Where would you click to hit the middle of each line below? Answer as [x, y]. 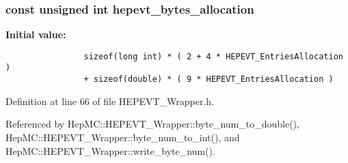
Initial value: [36, 34]
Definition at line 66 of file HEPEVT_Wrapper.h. [110, 101]
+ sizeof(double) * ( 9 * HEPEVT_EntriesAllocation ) [209, 79]
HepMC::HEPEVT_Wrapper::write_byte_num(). [110, 150]
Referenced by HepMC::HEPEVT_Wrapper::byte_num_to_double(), [152, 124]
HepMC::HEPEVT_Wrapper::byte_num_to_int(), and [123, 137]
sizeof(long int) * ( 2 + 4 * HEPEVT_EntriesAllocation [213, 56]
